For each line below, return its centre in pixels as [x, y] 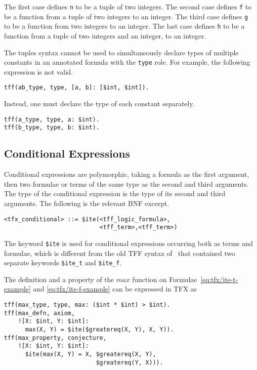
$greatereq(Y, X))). [130, 362]
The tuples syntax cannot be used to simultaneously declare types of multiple [121, 52]
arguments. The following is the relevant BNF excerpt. [86, 203]
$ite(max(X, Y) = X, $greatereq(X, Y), [90, 354]
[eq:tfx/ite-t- [219, 279]
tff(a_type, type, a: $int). [52, 119]
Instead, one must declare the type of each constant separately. [99, 103]
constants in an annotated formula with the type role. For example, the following [127, 62]
